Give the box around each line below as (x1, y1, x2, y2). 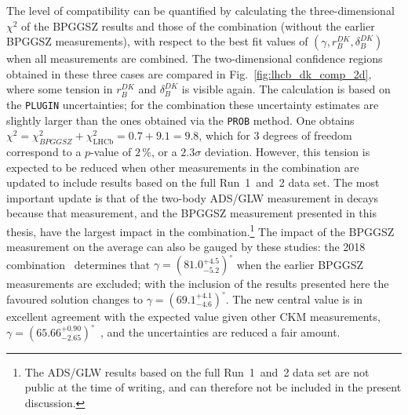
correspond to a (6, 144, 82, 160)
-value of (90, 144, 132, 160)
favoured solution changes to (6, 290, 144, 307)
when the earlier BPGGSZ (236, 256, 363, 272)
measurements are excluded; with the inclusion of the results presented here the (6, 275, 389, 292)
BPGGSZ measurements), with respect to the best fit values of (6, 33, 308, 49)
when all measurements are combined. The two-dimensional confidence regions (6, 50, 383, 67)
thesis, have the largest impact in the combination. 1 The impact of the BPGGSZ (6, 221, 395, 239)
